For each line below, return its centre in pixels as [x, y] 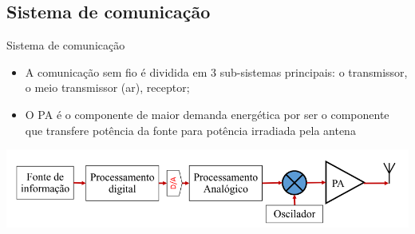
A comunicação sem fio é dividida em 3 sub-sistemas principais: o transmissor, [216, 71]
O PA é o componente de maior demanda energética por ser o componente [207, 114]
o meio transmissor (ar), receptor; [107, 87]
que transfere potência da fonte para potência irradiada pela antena [190, 130]
